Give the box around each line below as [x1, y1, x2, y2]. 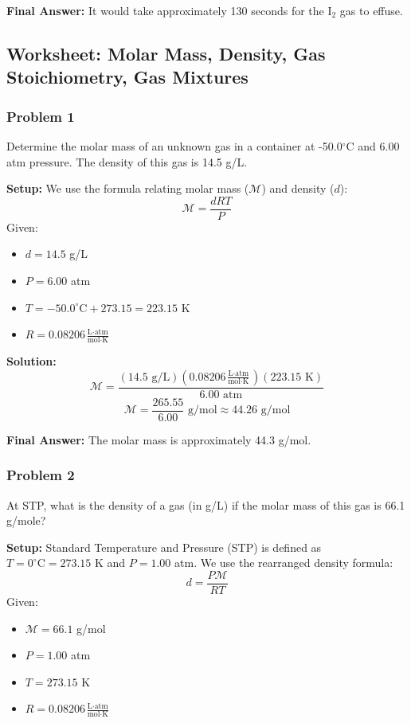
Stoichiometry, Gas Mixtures [6, 64, 249, 89]
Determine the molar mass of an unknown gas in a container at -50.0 [6, 137, 342, 154]
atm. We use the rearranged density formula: [174, 554, 393, 571]
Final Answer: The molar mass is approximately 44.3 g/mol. [6, 431, 311, 447]
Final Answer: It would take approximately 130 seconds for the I [6, 2, 332, 18]
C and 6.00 [346, 137, 400, 154]
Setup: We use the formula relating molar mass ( [6, 180, 249, 197]
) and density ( [261, 180, 335, 197]
